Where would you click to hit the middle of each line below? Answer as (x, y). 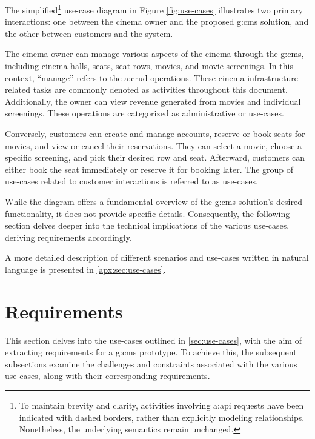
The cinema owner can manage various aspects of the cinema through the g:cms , (154, 54)
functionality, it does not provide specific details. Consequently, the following (148, 213)
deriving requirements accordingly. (68, 237)
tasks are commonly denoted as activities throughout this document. (160, 89)
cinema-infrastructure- (260, 77)
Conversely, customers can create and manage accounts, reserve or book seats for (155, 133)
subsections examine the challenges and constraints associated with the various (151, 364)
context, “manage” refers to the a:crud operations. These (111, 77)
